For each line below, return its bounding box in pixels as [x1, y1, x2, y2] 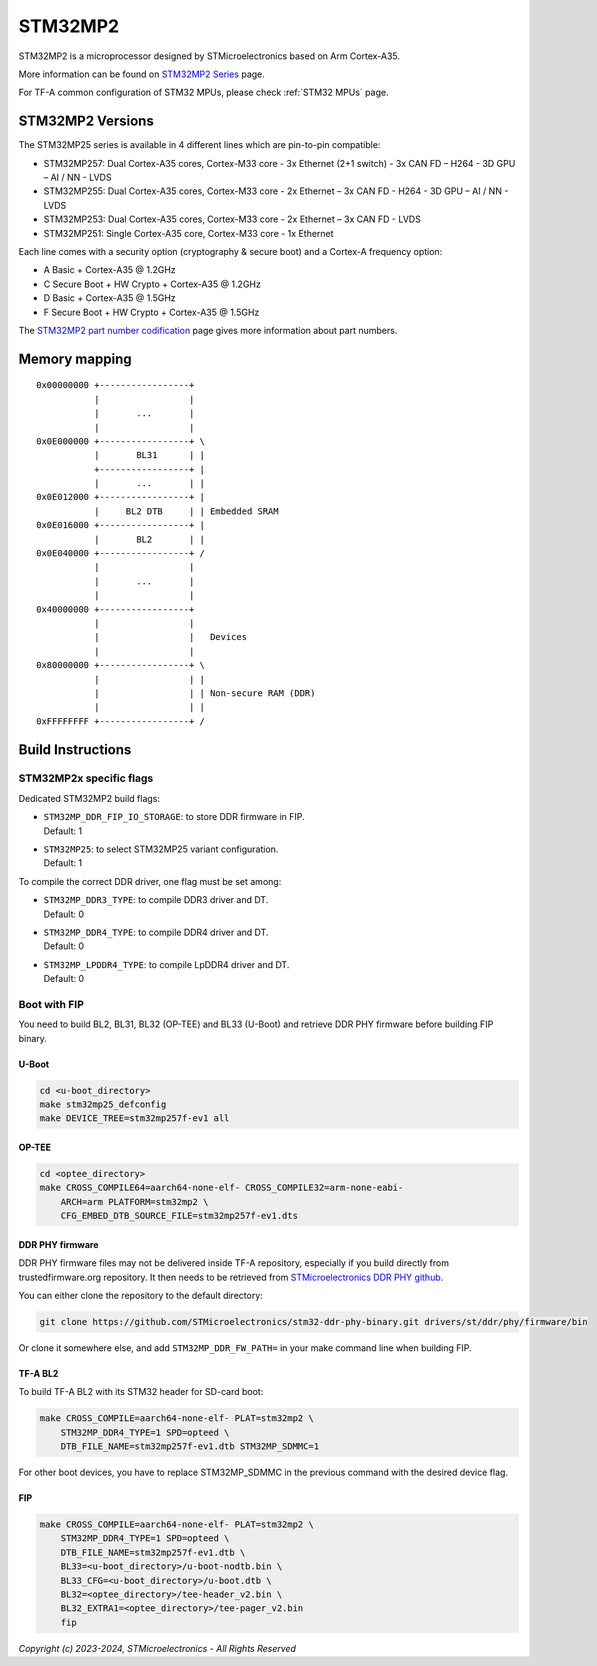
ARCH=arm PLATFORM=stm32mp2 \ [60, 1196, 209, 1207]
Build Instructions [18, 741, 132, 758]
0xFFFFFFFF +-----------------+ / [36, 715, 205, 727]
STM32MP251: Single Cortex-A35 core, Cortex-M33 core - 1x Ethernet [43, 227, 334, 239]
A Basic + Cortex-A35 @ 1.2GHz [43, 264, 177, 276]
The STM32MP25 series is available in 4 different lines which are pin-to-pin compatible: [18, 139, 381, 151]
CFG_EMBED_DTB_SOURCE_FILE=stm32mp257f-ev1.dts [60, 1210, 299, 1222]
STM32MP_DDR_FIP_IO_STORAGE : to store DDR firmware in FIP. [43, 811, 305, 823]
